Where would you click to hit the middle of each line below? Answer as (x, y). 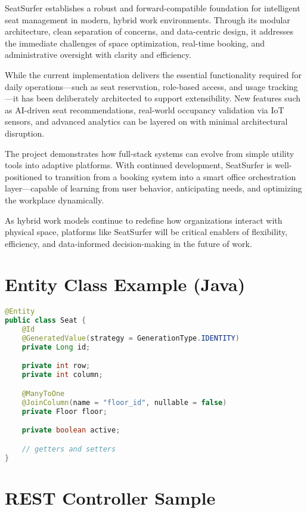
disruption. (25, 133)
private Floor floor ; (64, 411)
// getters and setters (69, 449)
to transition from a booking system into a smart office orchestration (170, 176)
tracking (283, 86)
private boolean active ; (71, 430)
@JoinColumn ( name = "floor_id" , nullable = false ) (124, 402)
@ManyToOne (43, 393)
